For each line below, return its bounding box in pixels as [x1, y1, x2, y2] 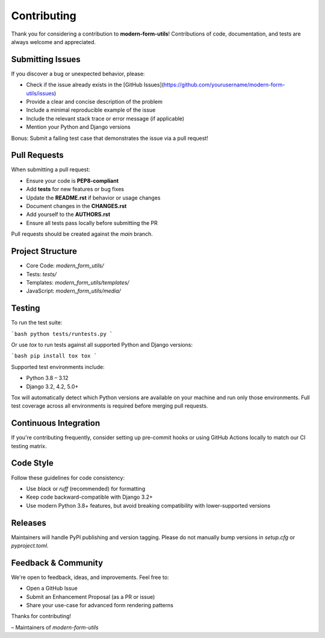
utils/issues [26, 89, 55, 96]
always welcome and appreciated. [11, 38, 96, 45]
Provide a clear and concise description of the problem [26, 98, 162, 106]
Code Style [11, 458, 54, 469]
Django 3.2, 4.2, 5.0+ [26, 383, 79, 390]
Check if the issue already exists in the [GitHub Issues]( [26, 81, 164, 89]
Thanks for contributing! [11, 613, 72, 620]
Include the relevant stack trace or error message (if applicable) [26, 115, 185, 122]
